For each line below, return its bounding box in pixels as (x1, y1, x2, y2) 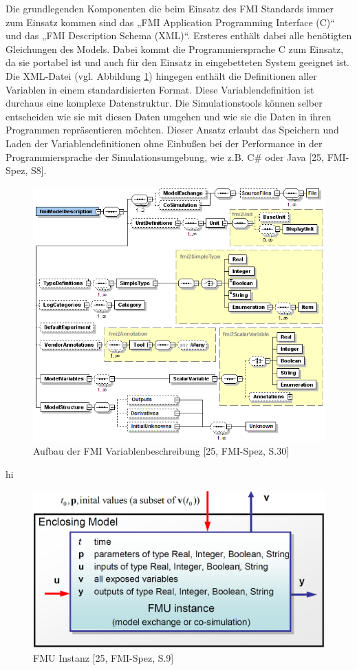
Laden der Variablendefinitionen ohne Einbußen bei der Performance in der (6, 136, 323, 150)
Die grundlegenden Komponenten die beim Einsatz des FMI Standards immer (6, 1, 334, 15)
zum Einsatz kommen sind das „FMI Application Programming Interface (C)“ (6, 14, 335, 29)
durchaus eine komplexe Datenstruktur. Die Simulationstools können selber (6, 96, 323, 110)
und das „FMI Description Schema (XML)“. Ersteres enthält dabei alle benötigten (6, 28, 352, 43)
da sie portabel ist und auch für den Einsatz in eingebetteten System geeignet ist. (6, 55, 349, 69)
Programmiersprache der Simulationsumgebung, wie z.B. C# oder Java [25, (6, 149, 324, 164)
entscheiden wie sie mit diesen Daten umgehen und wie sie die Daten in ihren (6, 109, 332, 123)
